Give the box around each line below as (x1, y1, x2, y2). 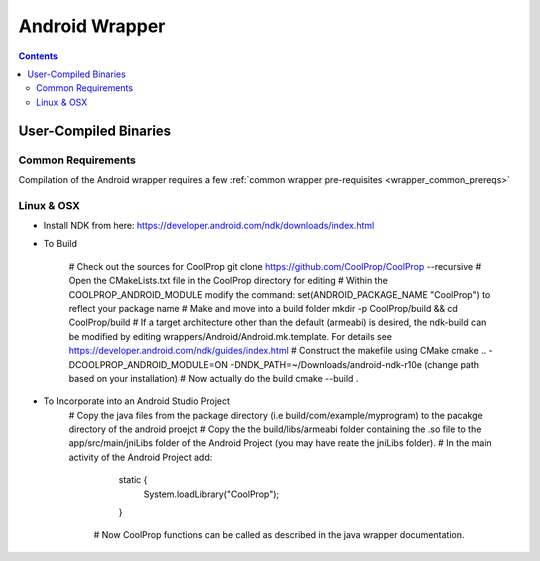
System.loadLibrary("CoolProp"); (143, 488, 280, 500)
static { (118, 474, 148, 486)
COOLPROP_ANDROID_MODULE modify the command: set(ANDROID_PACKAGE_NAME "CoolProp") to (68, 288, 491, 300)
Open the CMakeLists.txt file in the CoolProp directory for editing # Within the (68, 275, 389, 287)
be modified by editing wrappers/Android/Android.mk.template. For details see (68, 330, 392, 342)
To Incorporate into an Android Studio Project (43, 395, 230, 407)
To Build (43, 238, 78, 250)
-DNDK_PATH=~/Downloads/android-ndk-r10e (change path (230, 358, 480, 370)
